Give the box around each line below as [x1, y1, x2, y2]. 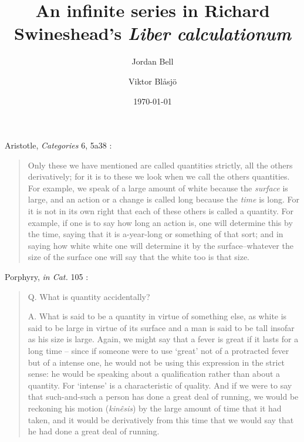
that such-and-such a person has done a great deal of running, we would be [28, 390, 299, 403]
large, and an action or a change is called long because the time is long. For [28, 193, 299, 205]
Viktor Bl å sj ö [129, 75, 177, 87]
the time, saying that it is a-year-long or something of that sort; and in [28, 228, 283, 240]
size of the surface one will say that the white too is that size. [28, 251, 249, 263]
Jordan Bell [131, 55, 174, 68]
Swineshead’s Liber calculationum [14, 21, 291, 46]
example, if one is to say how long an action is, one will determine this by [28, 216, 293, 228]
